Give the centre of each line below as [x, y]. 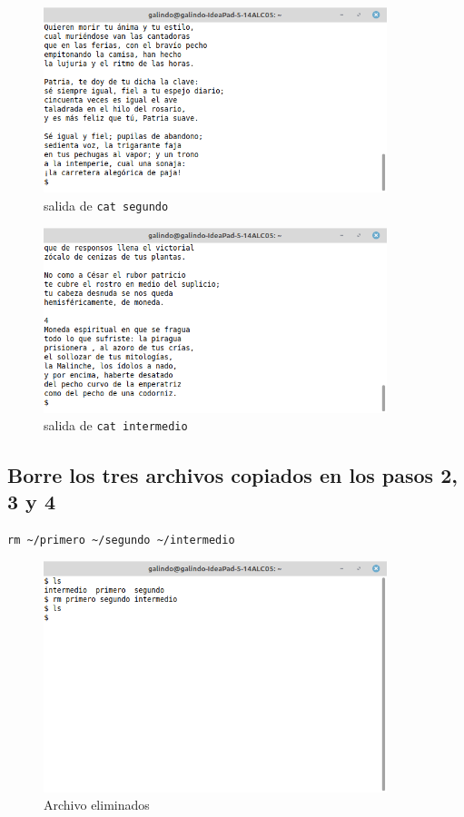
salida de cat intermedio [116, 425]
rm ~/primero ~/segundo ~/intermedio [121, 540]
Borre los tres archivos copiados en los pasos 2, [232, 474]
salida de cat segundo [106, 205]
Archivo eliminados [97, 805]
